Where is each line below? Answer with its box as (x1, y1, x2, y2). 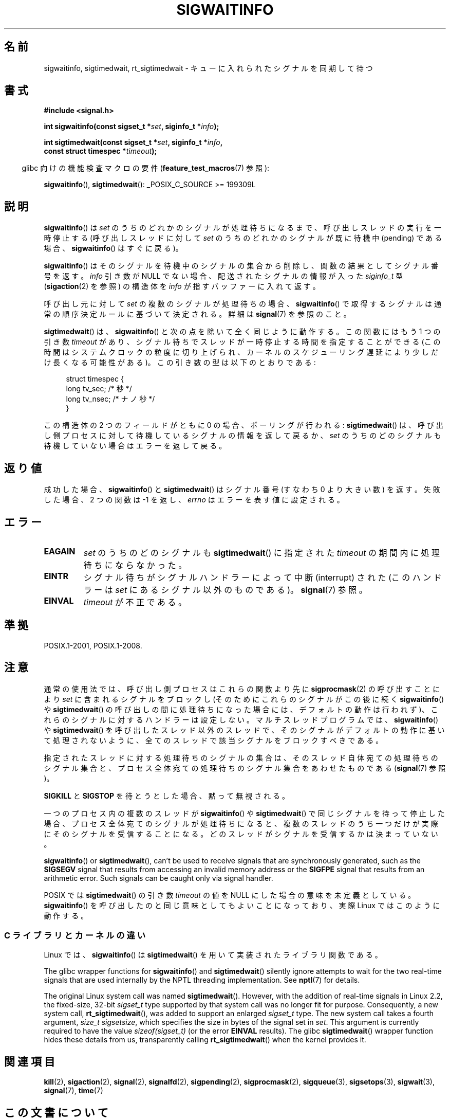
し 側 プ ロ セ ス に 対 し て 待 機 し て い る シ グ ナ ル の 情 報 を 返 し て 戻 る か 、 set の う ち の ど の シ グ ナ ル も (44, 431, 441, 440)
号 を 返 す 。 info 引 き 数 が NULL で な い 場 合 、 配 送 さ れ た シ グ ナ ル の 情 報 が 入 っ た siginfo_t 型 (44, 272, 403, 281)
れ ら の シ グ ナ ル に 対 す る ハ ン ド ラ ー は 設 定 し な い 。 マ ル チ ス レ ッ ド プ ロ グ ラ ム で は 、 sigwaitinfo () (44, 715, 438, 724)
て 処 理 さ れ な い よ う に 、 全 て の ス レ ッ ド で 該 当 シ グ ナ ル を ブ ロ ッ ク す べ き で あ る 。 (44, 735, 383, 745)
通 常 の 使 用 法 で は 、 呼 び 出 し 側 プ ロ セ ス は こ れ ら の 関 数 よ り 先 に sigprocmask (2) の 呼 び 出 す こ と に (44, 684, 440, 693)
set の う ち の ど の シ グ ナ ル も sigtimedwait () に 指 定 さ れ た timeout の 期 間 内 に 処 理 (83, 547, 440, 558)
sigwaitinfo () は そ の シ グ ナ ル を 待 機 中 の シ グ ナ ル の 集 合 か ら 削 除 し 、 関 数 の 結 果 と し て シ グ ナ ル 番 (44, 261, 438, 270)
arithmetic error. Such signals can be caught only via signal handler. (44, 873, 273, 882)
